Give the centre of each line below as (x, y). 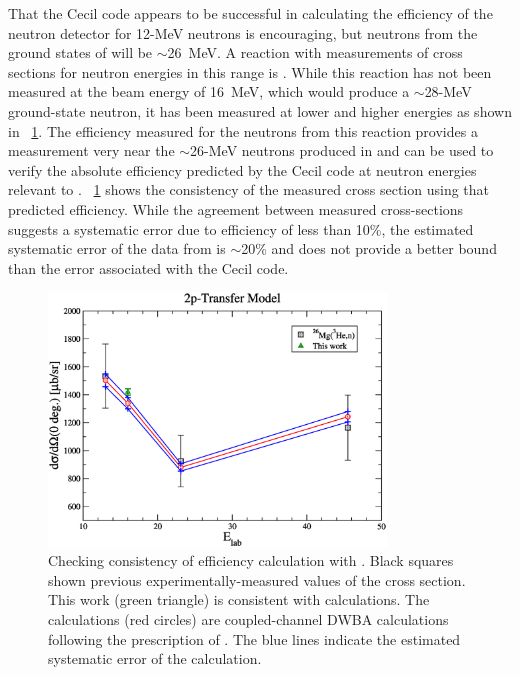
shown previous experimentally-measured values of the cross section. (257, 579)
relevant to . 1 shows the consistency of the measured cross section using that (249, 189)
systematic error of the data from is (117, 248)
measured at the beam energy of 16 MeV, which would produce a (209, 91)
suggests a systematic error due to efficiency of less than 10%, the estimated (241, 228)
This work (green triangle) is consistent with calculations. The (239, 599)
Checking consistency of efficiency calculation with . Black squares (251, 560)
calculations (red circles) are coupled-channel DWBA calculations (248, 619)
